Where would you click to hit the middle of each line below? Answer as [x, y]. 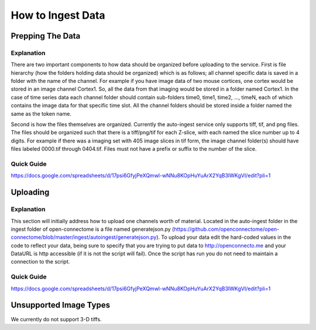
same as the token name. [41, 113]
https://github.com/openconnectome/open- [226, 229]
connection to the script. [40, 262]
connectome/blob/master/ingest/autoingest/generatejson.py [84, 237]
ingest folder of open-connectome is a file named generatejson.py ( [92, 229]
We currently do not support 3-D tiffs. [56, 319]
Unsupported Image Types [61, 305]
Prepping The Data [46, 36]
